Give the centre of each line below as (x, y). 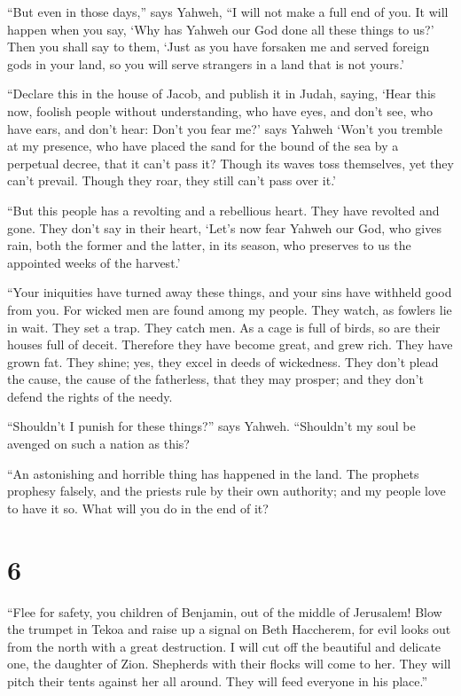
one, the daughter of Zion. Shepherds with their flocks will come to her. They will (229, 664)
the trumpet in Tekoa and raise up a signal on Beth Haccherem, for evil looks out (229, 629)
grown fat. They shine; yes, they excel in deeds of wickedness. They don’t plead (223, 361)
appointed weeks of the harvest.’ (94, 262)
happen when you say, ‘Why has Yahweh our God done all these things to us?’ (221, 29)
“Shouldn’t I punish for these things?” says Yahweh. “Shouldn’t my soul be (211, 426)
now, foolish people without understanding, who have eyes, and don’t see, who (220, 110)
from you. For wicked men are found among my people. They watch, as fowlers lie (230, 309)
